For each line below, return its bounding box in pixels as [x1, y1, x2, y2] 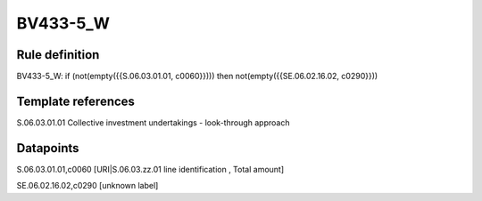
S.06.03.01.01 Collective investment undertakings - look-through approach [16, 117, 290, 128]
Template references [16, 93, 136, 109]
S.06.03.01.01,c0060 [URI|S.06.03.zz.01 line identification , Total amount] [16, 164, 285, 174]
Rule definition [16, 47, 100, 62]
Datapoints [16, 141, 79, 156]
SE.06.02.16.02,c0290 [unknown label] [16, 181, 159, 191]
